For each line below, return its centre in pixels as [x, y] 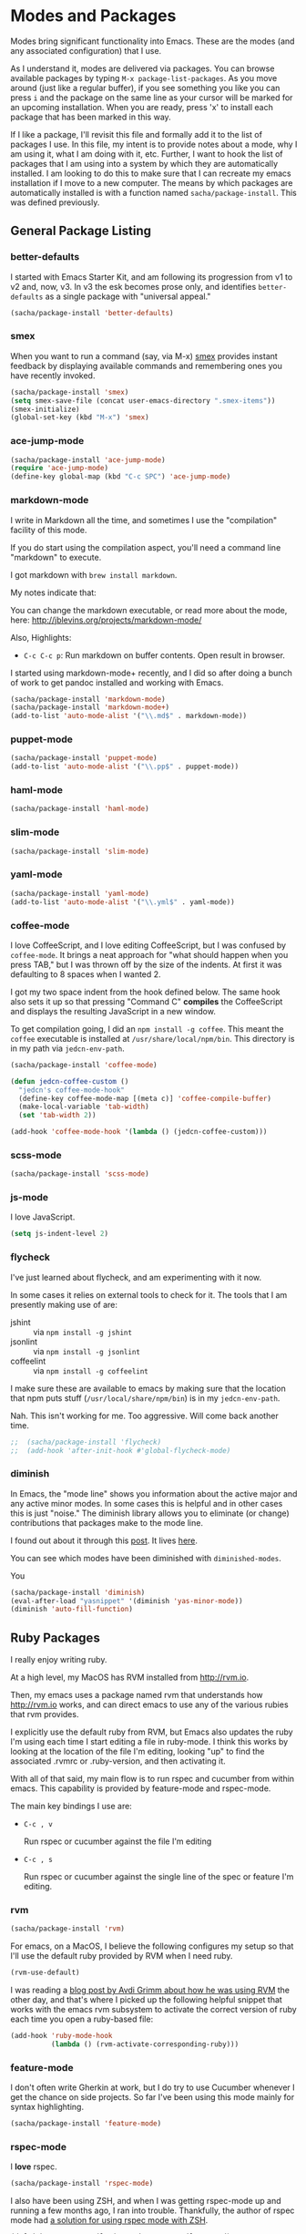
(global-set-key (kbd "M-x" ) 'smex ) [80, 417]
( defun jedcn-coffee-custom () [70, 1081]
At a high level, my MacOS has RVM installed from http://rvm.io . [130, 1677]
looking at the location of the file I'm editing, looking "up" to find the [138, 1752]
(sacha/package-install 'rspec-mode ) [82, 2184]
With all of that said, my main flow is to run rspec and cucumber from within [153, 1779]
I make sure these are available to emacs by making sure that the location [148, 1388]
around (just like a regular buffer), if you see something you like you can [145, 88]
